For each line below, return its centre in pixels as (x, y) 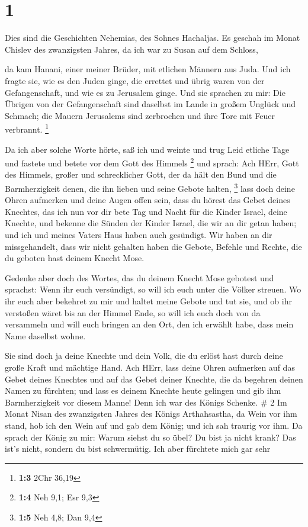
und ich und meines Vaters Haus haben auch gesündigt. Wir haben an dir (139, 234)
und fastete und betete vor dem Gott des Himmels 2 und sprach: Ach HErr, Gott (152, 162)
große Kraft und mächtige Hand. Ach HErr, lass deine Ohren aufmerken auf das (150, 367)
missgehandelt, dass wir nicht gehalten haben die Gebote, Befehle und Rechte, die (153, 246)
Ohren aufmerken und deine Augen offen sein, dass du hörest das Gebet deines (147, 200)
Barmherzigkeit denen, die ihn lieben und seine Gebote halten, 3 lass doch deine (150, 187)
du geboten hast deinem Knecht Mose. (75, 258)
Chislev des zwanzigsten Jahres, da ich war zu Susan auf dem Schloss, (131, 49)
